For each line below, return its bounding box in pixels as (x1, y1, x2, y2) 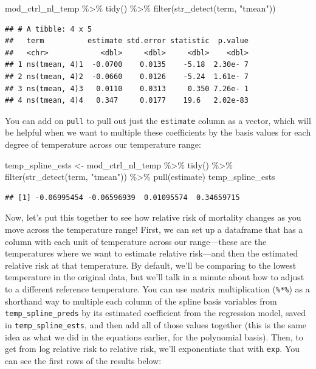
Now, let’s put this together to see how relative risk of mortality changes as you (5, 211, 301, 224)
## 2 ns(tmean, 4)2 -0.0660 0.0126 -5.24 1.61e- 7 (5, 72, 249, 81)
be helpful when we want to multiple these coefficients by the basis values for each (5, 126, 311, 139)
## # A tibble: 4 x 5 (5, 24, 92, 33)
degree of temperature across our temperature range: (5, 138, 201, 150)
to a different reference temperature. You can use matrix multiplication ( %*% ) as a (5, 282, 310, 295)
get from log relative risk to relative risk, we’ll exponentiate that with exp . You (5, 342, 300, 355)
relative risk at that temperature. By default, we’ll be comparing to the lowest (5, 258, 297, 271)
